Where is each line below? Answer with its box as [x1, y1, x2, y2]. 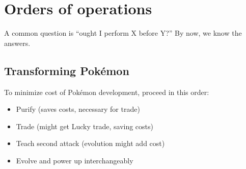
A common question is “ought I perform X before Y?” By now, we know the [4, 28, 242, 38]
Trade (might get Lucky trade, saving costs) [16, 120, 154, 131]
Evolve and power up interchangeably [16, 155, 133, 165]
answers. [4, 37, 31, 48]
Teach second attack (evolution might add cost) [16, 138, 165, 149]
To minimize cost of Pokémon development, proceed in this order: [4, 86, 209, 97]
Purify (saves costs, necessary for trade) [16, 104, 140, 114]
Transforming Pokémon [4, 62, 129, 78]
